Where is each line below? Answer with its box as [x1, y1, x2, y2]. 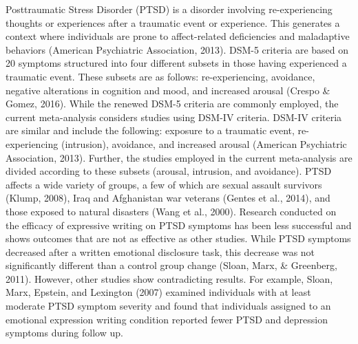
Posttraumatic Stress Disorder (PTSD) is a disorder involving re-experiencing [6, 2, 333, 16]
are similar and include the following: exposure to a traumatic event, [6, 123, 295, 138]
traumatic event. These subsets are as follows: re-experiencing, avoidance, [6, 69, 315, 83]
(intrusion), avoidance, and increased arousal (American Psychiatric [61, 136, 347, 151]
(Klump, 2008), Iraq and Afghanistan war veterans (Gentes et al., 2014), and [6, 191, 330, 205]
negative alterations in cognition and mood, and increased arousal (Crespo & [6, 83, 330, 97]
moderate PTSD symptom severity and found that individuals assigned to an [6, 299, 331, 313]
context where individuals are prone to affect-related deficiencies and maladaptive [6, 29, 350, 43]
